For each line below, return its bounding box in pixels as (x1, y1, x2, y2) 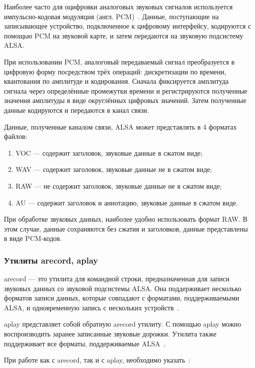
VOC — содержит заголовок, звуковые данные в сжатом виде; (15, 147, 202, 158)
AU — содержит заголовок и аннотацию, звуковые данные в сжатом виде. (15, 197, 238, 207)
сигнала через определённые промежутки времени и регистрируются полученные (4, 85, 248, 96)
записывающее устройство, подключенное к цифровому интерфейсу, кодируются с (4, 21, 251, 31)
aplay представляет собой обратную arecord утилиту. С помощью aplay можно (4, 319, 241, 329)
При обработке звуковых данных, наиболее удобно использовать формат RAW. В (4, 214, 248, 224)
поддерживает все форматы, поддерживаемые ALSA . (4, 338, 166, 348)
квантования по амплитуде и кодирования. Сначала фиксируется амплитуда (4, 76, 229, 86)
